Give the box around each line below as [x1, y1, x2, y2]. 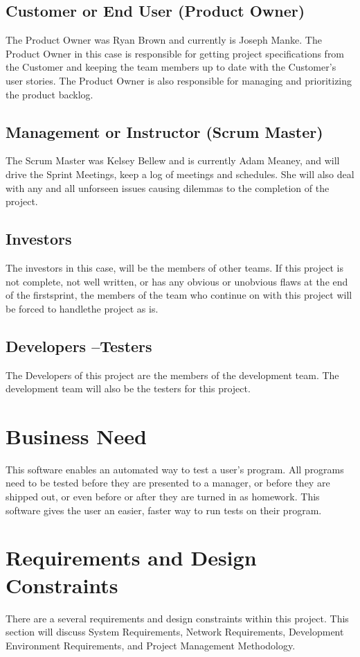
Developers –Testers [6, 335, 152, 356]
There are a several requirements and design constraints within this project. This [6, 611, 349, 625]
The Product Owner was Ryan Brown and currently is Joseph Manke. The [6, 33, 322, 47]
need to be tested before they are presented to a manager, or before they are [6, 475, 330, 490]
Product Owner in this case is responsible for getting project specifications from [6, 46, 345, 60]
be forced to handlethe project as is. [6, 301, 159, 315]
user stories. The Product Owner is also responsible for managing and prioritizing [6, 73, 352, 87]
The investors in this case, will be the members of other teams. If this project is [6, 260, 343, 274]
